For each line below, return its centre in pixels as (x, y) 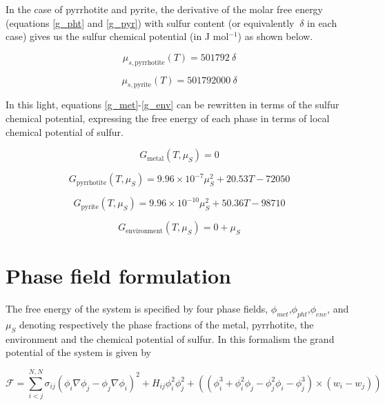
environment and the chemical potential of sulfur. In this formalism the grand (170, 338)
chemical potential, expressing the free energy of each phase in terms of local (168, 118)
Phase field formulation (118, 276)
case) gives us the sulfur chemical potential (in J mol (117, 36)
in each (322, 22)
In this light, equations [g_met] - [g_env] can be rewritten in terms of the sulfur (172, 105)
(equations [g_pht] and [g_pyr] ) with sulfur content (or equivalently (150, 22)
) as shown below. (275, 36)
